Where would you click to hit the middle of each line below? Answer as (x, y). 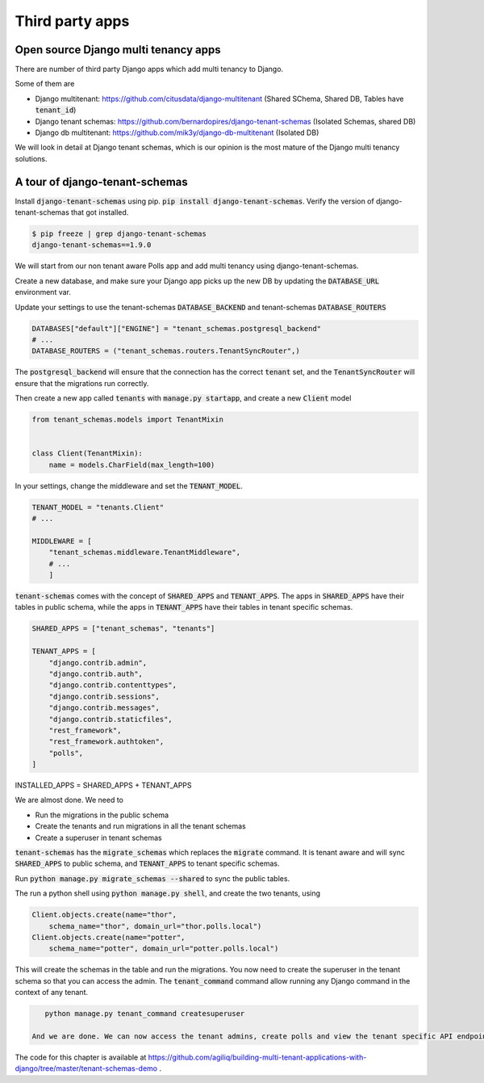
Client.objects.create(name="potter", (108, 937)
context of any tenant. (52, 993)
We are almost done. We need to (69, 800)
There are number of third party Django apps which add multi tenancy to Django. (149, 69)
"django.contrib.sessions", (104, 696)
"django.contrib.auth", (96, 674)
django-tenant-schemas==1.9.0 (92, 245)
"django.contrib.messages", (104, 708)
